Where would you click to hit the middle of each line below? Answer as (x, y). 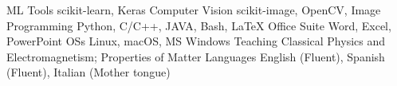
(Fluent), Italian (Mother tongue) (88, 72)
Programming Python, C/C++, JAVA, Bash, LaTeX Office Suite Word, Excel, (199, 25)
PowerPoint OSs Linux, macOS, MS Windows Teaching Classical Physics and (196, 41)
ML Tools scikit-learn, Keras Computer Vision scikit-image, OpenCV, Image (194, 10)
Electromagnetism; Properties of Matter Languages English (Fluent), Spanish (196, 56)
